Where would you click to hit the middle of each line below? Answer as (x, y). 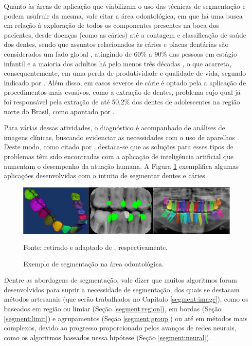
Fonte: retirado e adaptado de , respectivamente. (96, 247)
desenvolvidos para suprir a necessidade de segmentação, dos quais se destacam (122, 289)
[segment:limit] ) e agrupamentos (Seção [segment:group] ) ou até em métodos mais (126, 318)
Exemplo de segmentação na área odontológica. (94, 263)
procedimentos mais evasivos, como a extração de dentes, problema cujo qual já (122, 92)
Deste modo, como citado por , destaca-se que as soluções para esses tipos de (119, 147)
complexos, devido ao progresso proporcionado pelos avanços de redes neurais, (120, 328)
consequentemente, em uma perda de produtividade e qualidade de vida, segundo (125, 73)
